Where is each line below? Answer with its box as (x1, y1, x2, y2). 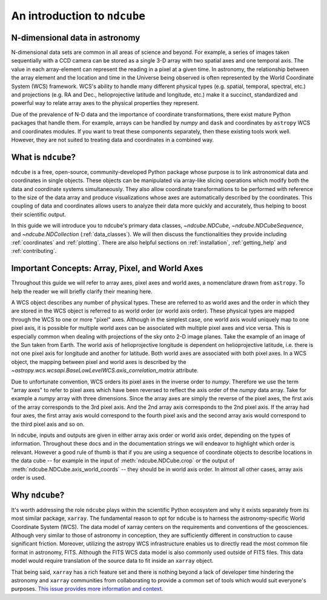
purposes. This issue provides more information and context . (11, 585, 163, 593)
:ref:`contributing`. (11, 248, 57, 255)
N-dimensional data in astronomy (11, 32, 140, 42)
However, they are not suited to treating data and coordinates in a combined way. (11, 136, 214, 143)
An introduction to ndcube (11, 9, 145, 22)
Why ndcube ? (11, 490, 65, 500)
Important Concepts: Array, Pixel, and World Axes (11, 263, 203, 274)
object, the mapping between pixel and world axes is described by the (11, 358, 187, 365)
